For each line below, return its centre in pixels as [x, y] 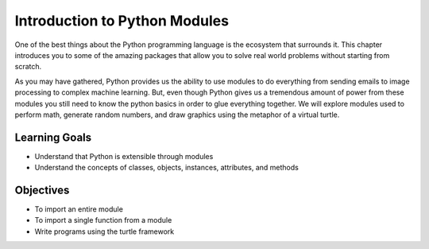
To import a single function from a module [103, 220]
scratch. [28, 67]
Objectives [42, 190]
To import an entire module [79, 209]
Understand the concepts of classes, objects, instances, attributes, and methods [167, 168]
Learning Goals [53, 137]
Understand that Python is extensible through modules [124, 156]
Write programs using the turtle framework [104, 231]
